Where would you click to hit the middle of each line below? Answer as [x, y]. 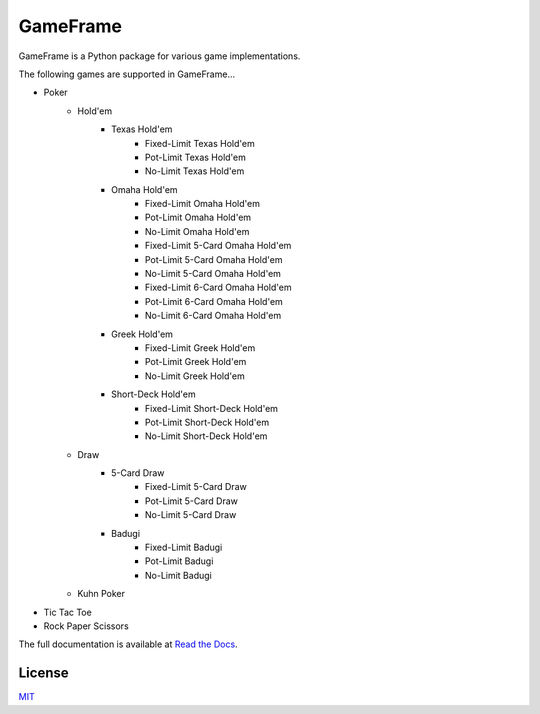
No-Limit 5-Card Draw [191, 515]
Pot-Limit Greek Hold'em [196, 362]
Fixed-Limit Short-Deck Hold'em [212, 408]
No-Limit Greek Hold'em [195, 376]
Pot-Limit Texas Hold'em [196, 157]
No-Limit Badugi [178, 575]
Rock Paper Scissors [86, 626]
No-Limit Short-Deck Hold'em [206, 436]
